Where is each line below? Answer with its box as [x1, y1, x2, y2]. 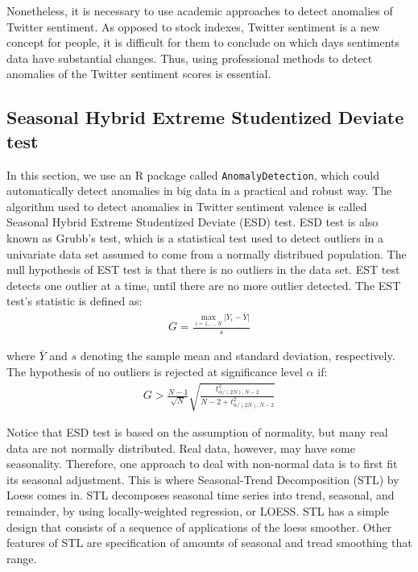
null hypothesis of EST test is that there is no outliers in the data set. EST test [6, 261, 400, 278]
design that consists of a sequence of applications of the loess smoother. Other [6, 518, 392, 535]
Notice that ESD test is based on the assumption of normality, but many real [6, 424, 388, 441]
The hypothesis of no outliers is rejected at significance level [6, 363, 303, 379]
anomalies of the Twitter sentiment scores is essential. [6, 65, 271, 82]
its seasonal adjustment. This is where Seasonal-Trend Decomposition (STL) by [6, 470, 399, 487]
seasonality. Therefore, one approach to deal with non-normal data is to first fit [6, 455, 398, 472]
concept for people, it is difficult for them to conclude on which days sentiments [6, 34, 400, 51]
